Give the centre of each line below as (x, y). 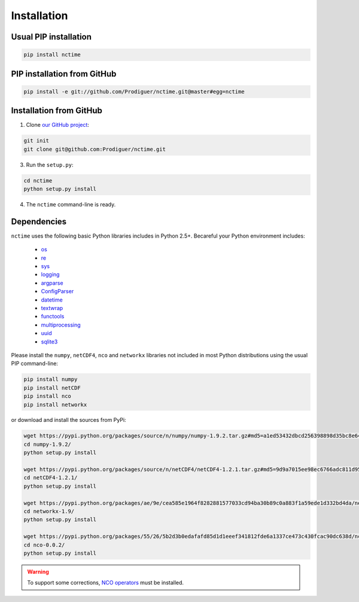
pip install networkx (55, 405)
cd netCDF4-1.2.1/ (51, 478)
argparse (52, 283)
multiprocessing (61, 325)
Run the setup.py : (50, 165)
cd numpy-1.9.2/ (48, 444)
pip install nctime (52, 55)
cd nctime (38, 180)
